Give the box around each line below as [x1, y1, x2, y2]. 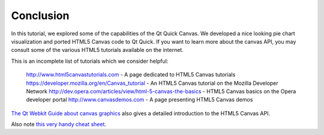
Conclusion [11, 9, 70, 22]
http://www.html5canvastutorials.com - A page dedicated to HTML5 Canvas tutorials [26, 71, 236, 78]
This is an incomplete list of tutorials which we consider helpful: [11, 57, 169, 65]
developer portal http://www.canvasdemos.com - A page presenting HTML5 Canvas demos [26, 96, 253, 103]
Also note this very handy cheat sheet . [11, 121, 107, 128]
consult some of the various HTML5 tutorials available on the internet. [11, 47, 184, 54]
